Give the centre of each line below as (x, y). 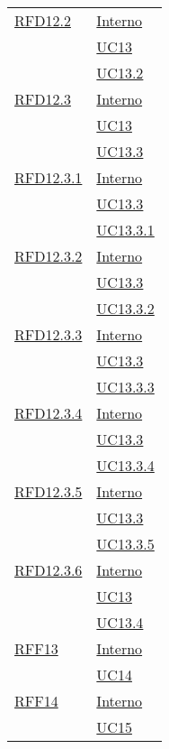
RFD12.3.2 (49, 256)
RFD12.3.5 (49, 491)
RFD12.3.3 (49, 334)
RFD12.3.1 (49, 177)
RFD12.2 (43, 20)
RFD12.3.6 (49, 570)
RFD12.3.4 (49, 413)
